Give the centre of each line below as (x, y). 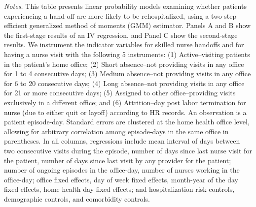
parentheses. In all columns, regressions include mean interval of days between (122, 141)
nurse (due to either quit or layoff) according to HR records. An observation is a (125, 112)
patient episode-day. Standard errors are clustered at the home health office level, (127, 122)
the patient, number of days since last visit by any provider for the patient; (118, 160)
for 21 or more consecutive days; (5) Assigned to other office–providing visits (120, 93)
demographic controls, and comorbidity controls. (77, 198)
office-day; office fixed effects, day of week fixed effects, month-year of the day (121, 179)
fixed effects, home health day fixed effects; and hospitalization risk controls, (119, 189)
